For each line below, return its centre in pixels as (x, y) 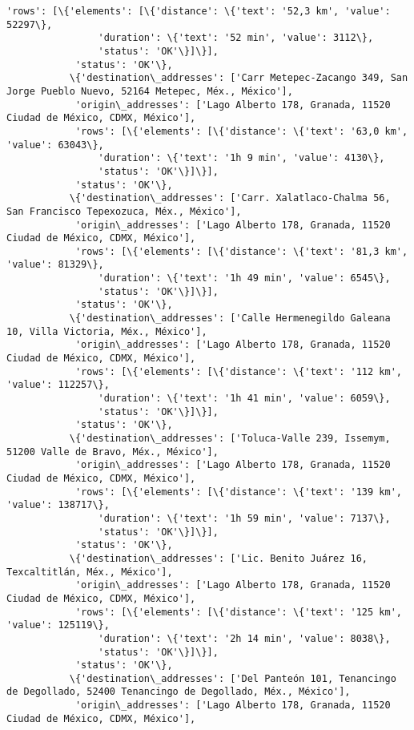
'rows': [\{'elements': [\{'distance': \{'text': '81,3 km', (241, 251)
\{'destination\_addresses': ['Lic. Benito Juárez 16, (219, 558)
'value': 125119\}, (58, 625)
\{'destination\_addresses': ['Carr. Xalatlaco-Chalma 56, (230, 198)
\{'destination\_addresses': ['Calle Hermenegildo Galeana (230, 319)
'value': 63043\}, (55, 145)
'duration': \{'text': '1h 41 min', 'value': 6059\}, (244, 399)
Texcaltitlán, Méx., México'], (90, 572)
